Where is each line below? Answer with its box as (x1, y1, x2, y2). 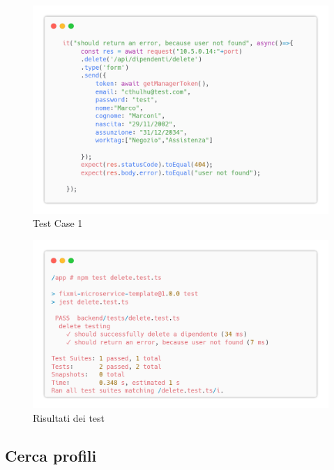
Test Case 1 (33, 216, 83, 230)
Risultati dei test (33, 411, 105, 425)
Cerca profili (5, 445, 97, 467)
